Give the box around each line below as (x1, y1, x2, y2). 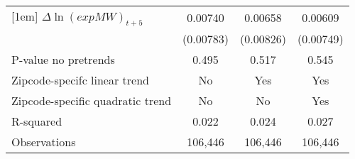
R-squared (11, 113, 62, 130)
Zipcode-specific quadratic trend (11, 92, 172, 109)
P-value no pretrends (11, 51, 115, 68)
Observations (11, 133, 76, 150)
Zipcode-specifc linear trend (11, 72, 149, 89)
